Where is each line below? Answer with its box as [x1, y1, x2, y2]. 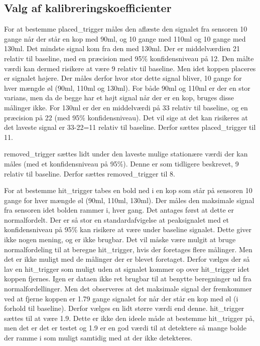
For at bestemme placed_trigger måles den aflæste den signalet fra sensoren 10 [4, 24, 247, 34]
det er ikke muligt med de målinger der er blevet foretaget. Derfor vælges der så [4, 254, 250, 264]
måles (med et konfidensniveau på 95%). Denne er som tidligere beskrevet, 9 [4, 158, 239, 168]
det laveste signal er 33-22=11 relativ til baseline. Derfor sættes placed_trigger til [4, 122, 256, 132]
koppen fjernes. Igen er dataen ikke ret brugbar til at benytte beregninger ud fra [4, 273, 251, 284]
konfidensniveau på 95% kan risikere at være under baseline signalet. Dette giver [4, 224, 252, 235]
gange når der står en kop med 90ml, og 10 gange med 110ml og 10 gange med [4, 33, 246, 44]
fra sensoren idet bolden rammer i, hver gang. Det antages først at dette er [4, 205, 234, 215]
